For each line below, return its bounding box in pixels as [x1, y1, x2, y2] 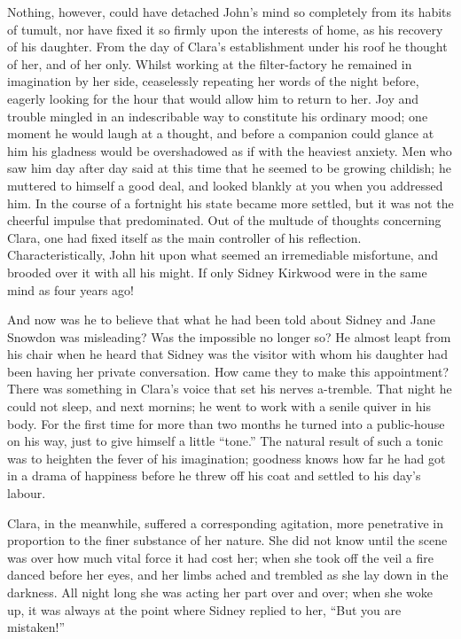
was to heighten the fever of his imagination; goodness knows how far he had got [7, 448, 446, 467]
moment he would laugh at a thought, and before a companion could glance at [7, 124, 434, 143]
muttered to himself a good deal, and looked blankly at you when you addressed [7, 175, 443, 194]
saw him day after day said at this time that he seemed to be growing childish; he [7, 159, 451, 177]
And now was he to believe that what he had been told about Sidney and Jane [7, 310, 435, 329]
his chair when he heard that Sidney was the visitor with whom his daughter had [7, 345, 449, 363]
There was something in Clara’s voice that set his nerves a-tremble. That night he [7, 379, 452, 398]
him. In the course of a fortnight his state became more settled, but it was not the [7, 193, 454, 212]
